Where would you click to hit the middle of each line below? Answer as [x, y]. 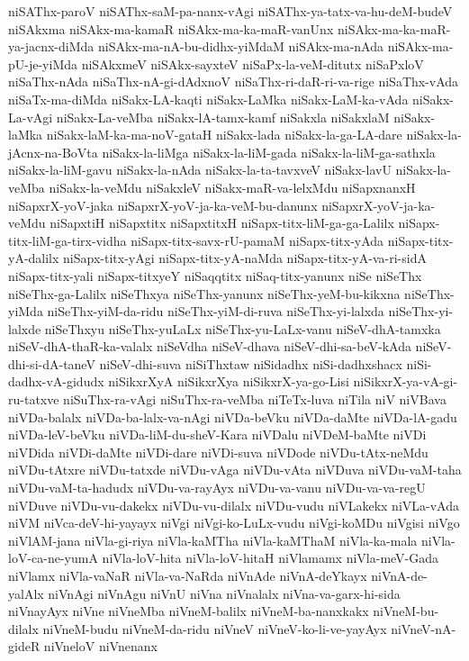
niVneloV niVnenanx [100, 646]
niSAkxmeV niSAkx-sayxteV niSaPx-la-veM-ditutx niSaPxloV [253, 63]
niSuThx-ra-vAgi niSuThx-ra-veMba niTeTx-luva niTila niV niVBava [255, 399]
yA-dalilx [34, 258]
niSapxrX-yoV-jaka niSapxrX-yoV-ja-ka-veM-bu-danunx [163, 205]
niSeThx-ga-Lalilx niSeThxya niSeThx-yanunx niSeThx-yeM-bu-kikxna [204, 293]
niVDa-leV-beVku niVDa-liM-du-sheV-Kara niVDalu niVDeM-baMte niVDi [217, 435]
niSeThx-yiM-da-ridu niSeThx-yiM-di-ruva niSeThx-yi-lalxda [216, 311]
